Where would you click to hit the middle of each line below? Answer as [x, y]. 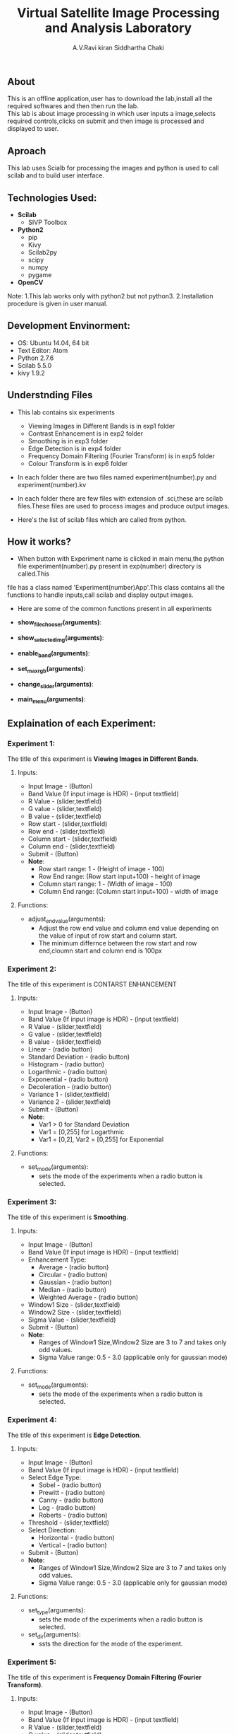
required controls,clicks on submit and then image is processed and [106, 121]
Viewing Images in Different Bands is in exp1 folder [101, 426]
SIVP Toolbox [48, 222]
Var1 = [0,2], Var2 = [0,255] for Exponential [101, 1139]
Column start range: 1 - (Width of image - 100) [105, 884]
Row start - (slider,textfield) [68, 824]
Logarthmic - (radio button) [68, 1071]
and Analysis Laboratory [118, 28]
